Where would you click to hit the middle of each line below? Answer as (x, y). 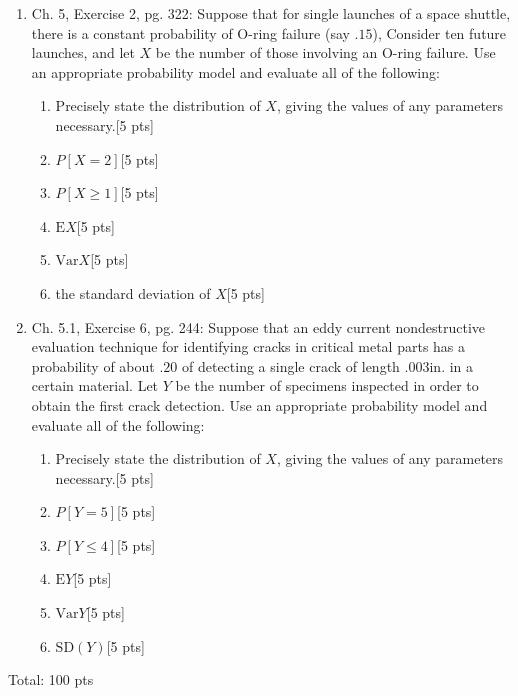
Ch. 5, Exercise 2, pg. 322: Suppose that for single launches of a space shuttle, (271, 13)
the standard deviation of (133, 292)
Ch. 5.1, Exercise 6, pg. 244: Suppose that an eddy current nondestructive (258, 326)
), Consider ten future (439, 32)
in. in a (451, 365)
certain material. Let (95, 385)
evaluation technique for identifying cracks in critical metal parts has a (248, 346)
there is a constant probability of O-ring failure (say (190, 32)
